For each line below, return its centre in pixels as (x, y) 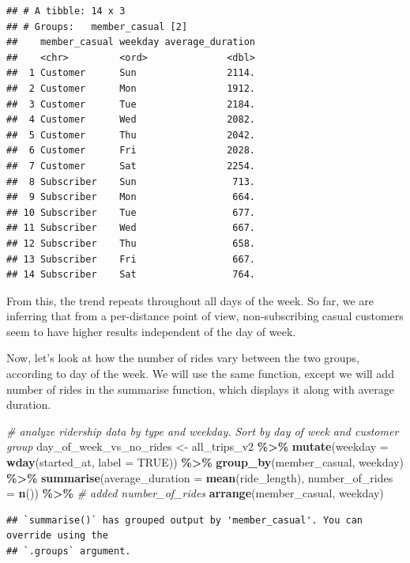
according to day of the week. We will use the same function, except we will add (200, 374)
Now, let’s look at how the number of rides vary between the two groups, (183, 358)
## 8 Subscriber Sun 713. (131, 181)
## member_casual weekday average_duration (131, 42)
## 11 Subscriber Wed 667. (131, 228)
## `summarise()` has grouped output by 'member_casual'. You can (185, 520)
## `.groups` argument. (69, 551)
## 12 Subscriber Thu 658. (131, 243)
